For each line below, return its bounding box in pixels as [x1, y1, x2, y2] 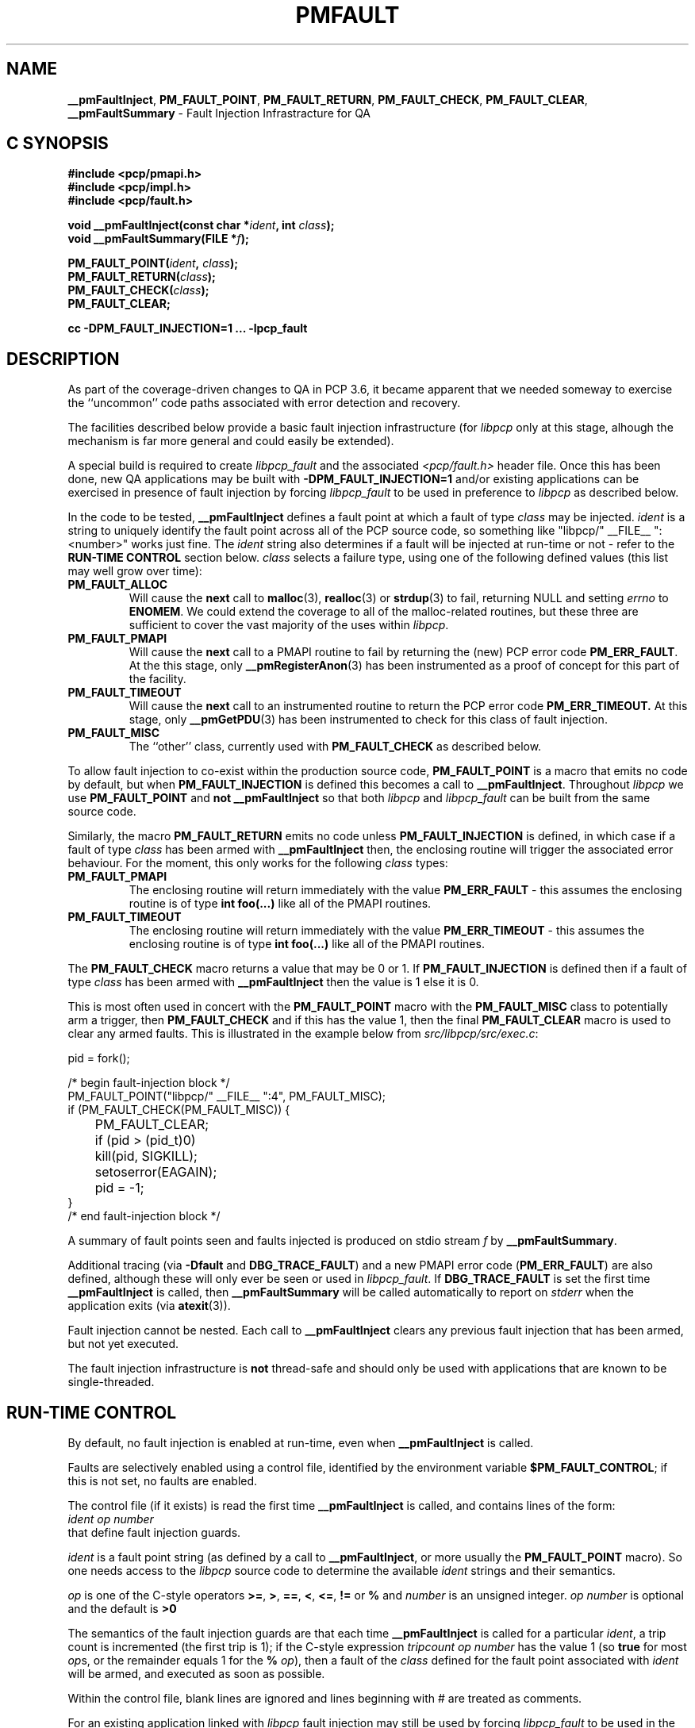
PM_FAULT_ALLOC [67, 578, 168, 592]
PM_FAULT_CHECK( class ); [67, 283, 209, 298]
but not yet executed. [67, 1337, 179, 1351]
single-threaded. [67, 1375, 155, 1389]
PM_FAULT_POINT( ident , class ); [67, 256, 239, 271]
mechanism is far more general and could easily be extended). [67, 434, 394, 448]
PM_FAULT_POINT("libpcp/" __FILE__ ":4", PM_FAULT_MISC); [67, 1089, 386, 1104]
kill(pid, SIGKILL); [94, 1148, 198, 1165]
